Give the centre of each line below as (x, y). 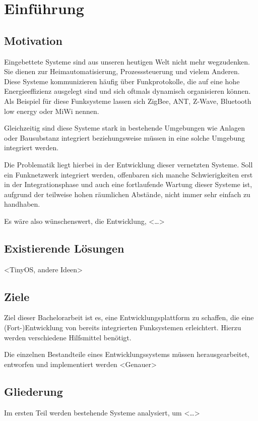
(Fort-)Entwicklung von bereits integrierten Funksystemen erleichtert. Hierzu (123, 327)
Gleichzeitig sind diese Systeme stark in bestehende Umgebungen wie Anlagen (125, 128)
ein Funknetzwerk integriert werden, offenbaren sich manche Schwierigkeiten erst (128, 174)
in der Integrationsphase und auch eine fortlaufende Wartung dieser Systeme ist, (128, 184)
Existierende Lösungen (64, 248)
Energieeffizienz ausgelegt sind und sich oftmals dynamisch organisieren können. (127, 91)
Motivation (33, 40)
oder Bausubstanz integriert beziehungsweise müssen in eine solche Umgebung (124, 137)
